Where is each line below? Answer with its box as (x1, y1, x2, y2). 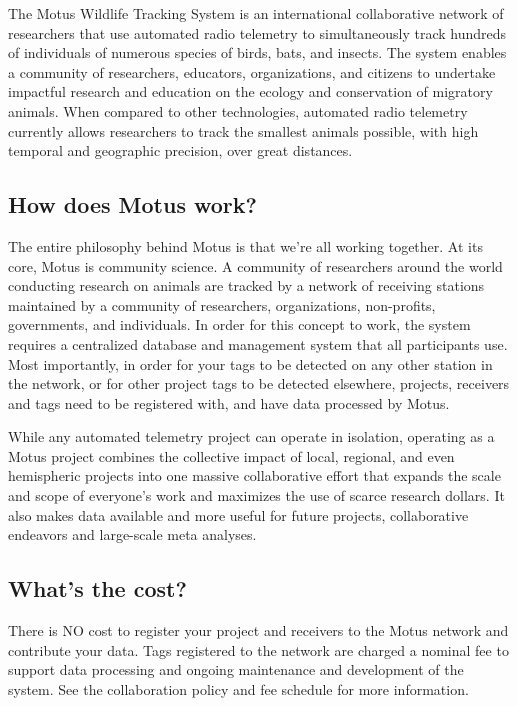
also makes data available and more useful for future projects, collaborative (8, 504, 469, 525)
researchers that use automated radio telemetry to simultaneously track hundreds (8, 22, 507, 43)
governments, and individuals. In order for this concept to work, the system (8, 314, 471, 335)
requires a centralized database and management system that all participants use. (8, 333, 508, 354)
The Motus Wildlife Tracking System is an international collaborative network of (8, 3, 504, 23)
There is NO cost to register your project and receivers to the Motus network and (8, 620, 509, 641)
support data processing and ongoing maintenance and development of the (8, 659, 464, 680)
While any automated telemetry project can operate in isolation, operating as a (8, 426, 495, 447)
